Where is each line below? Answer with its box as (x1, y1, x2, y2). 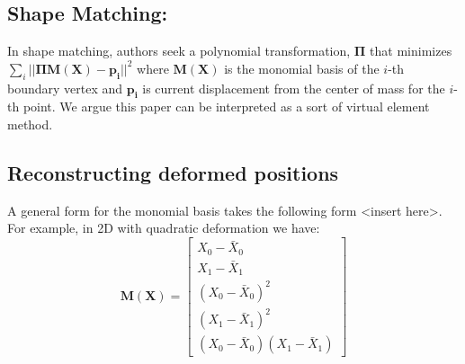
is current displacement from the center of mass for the (142, 78, 445, 97)
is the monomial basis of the (224, 58, 380, 77)
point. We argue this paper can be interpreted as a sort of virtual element (22, 97, 430, 116)
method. (7, 114, 53, 133)
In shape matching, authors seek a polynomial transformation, (7, 41, 351, 60)
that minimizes (370, 41, 452, 60)
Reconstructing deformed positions (7, 158, 339, 186)
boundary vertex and (7, 78, 123, 97)
